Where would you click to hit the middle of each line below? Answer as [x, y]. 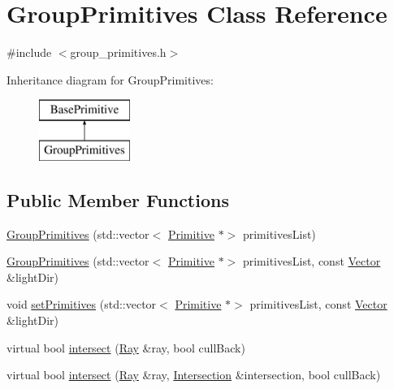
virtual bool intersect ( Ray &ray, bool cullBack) [126, 347]
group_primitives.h [118, 52]
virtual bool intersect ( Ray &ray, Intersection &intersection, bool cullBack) [194, 375]
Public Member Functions [118, 199]
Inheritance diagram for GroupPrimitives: [110, 79]
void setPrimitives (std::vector [82, 304]
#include [29, 52]
